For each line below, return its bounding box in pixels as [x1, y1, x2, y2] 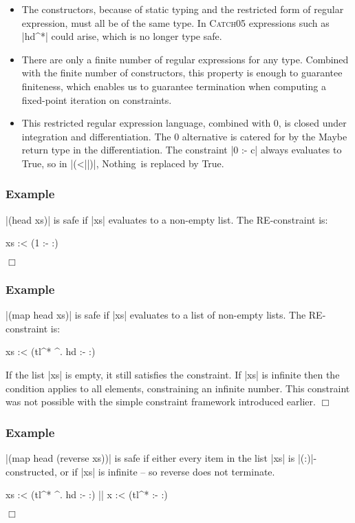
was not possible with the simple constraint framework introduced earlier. [6, 394, 316, 409]
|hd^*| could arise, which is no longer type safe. [21, 29, 222, 43]
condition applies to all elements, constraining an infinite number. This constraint [6, 381, 350, 395]
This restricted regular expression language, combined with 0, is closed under [21, 116, 347, 130]
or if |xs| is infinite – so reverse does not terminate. [60, 464, 275, 478]
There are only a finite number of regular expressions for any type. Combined [21, 52, 349, 66]
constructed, [6, 464, 57, 478]
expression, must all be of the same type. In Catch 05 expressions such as [21, 15, 330, 30]
